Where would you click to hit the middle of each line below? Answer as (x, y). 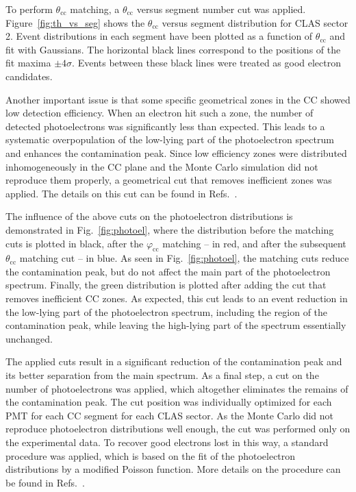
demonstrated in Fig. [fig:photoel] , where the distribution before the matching (170, 229)
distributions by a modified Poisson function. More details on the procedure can (173, 469)
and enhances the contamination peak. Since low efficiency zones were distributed (176, 152)
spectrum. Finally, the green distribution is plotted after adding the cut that (166, 285)
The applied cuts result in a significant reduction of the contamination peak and (174, 361)
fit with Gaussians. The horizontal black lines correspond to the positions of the (173, 49)
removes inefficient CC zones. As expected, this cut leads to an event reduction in (177, 298)
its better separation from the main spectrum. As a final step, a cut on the (162, 375)
